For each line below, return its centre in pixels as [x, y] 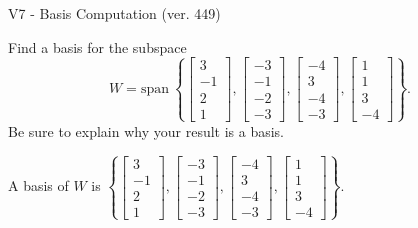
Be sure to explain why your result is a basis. [146, 130]
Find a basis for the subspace [97, 46]
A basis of [38, 185]
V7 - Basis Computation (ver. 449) [114, 13]
